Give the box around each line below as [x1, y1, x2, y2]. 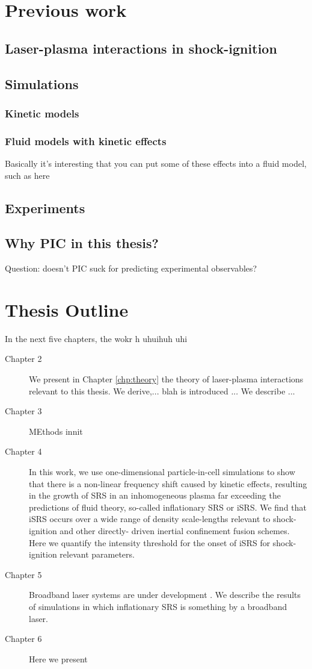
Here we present [29, 652, 88, 665]
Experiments [5, 198, 85, 217]
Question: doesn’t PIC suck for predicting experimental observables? [5, 262, 257, 275]
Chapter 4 [5, 445, 42, 458]
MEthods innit [29, 425, 83, 437]
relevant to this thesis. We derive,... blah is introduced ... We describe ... [29, 384, 295, 397]
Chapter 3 [5, 405, 42, 417]
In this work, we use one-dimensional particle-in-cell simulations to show [29, 465, 296, 478]
